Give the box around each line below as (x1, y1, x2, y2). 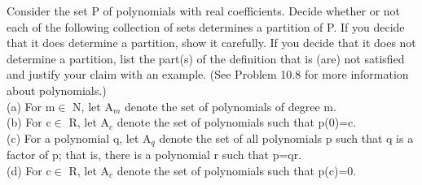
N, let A (73, 97, 113, 114)
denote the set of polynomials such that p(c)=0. (116, 161, 357, 179)
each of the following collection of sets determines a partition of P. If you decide (7, 18, 405, 35)
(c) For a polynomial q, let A (7, 129, 152, 146)
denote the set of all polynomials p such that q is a (159, 129, 414, 146)
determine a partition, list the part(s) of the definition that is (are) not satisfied (7, 49, 405, 67)
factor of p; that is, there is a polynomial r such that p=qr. (7, 146, 302, 163)
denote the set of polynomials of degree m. (124, 97, 336, 114)
